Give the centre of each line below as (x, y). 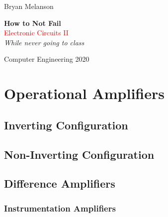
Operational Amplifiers (84, 93)
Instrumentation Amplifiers (60, 208)
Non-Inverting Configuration (79, 154)
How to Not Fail (33, 23)
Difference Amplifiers (60, 183)
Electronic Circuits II (36, 33)
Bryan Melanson (29, 6)
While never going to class (44, 42)
